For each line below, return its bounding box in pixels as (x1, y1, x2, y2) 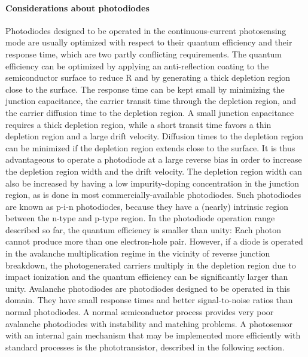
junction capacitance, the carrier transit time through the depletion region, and (5, 94, 297, 107)
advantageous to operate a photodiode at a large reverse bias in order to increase (5, 153, 302, 166)
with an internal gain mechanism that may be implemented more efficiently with (5, 329, 301, 341)
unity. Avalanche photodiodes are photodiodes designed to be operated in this (5, 282, 290, 294)
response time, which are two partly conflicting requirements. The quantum (5, 47, 282, 60)
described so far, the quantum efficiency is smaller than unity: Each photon (5, 223, 282, 236)
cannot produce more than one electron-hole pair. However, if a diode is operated (5, 235, 303, 248)
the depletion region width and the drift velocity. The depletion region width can (5, 164, 303, 177)
